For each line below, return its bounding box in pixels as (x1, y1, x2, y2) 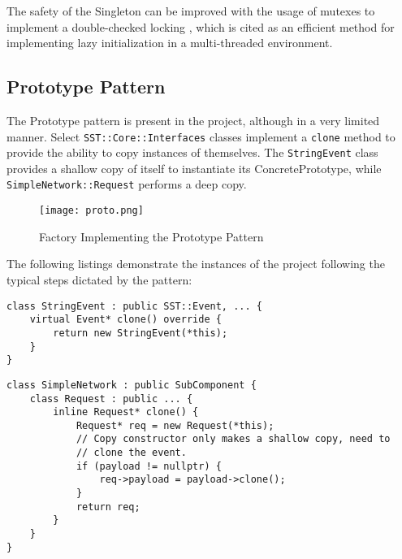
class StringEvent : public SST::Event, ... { (6, 300, 262, 312)
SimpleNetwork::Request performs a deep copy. (6, 175, 247, 193)
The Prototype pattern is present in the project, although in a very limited (6, 111, 380, 128)
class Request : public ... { (29, 392, 193, 405)
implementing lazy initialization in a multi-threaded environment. (6, 34, 333, 51)
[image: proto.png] (39, 205, 144, 217)
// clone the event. (76, 447, 187, 459)
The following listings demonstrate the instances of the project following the (6, 255, 385, 272)
